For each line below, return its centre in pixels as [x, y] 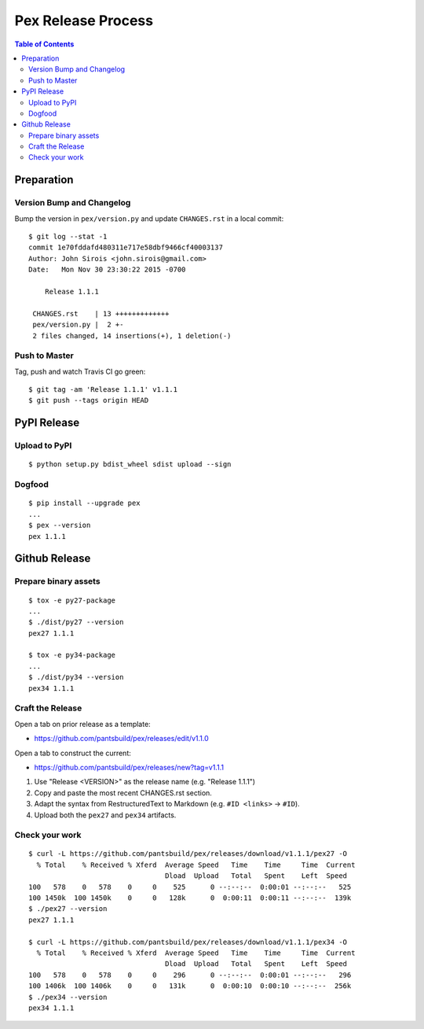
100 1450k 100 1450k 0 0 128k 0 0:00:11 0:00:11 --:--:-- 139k [190, 898]
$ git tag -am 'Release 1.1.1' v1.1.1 [103, 390]
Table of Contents [44, 44]
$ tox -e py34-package [72, 655]
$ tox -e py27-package [72, 600]
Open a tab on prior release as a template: [82, 724]
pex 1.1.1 [47, 536]
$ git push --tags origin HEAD [89, 400]
